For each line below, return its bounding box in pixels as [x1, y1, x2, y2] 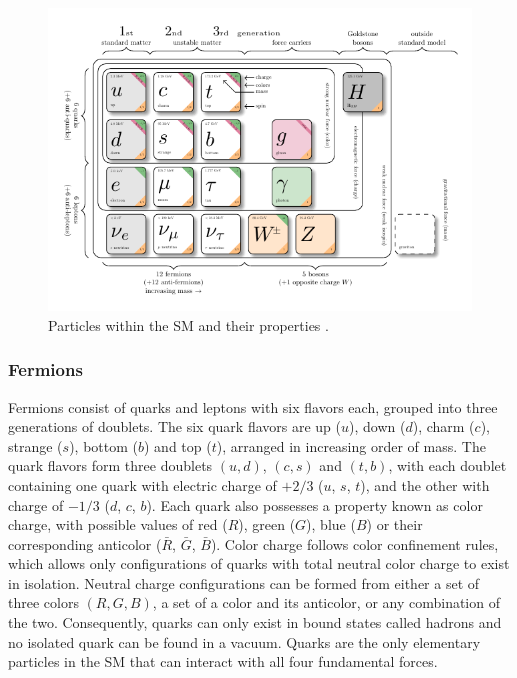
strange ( [8, 435, 63, 456]
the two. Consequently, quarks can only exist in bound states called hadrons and [8, 612, 502, 633]
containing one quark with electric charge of [8, 474, 277, 495]
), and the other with [360, 474, 490, 495]
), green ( [238, 514, 296, 535]
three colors [8, 592, 79, 613]
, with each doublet [388, 455, 507, 476]
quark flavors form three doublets [8, 455, 213, 476]
